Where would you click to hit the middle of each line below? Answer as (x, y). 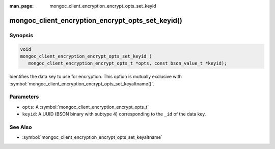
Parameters (24, 97)
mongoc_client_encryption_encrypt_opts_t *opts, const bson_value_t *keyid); (128, 63)
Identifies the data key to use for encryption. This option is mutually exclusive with (95, 77)
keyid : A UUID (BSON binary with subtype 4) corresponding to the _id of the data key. (114, 114)
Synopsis (21, 35)
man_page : (22, 6)
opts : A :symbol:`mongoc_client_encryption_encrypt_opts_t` (86, 107)
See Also (21, 127)
